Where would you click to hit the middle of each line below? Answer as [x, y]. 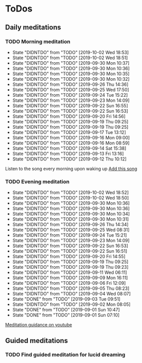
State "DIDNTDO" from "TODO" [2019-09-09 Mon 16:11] [70, 278]
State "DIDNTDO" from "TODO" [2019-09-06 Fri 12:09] [69, 283]
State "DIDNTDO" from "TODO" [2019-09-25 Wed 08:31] [71, 230]
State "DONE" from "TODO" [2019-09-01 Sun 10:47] [66, 310]
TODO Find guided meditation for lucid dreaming [65, 355]
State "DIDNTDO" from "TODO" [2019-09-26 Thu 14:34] [70, 225]
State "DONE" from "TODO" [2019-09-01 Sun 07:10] [66, 315]
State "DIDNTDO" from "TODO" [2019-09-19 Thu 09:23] [70, 267]
